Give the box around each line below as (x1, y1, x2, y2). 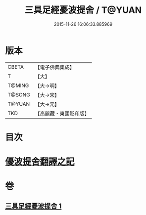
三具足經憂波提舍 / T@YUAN (24, 4, 142, 16)
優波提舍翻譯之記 (5, 156, 75, 168)
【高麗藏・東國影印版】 (35, 110, 90, 117)
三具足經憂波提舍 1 (5, 202, 62, 210)
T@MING (7, 82, 29, 89)
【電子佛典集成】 (35, 64, 75, 71)
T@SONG (7, 91, 31, 98)
